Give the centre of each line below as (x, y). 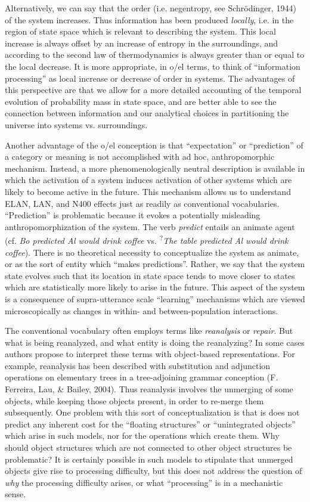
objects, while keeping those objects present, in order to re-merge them (134, 400)
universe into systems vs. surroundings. (76, 124)
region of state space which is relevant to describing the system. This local (140, 31)
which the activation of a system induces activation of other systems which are (148, 180)
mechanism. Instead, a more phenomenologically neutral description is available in (155, 168)
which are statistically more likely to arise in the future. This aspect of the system (155, 287)
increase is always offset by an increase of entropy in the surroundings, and (142, 43)
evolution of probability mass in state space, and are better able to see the (141, 101)
